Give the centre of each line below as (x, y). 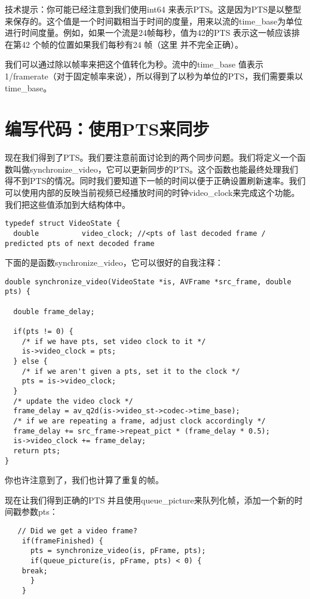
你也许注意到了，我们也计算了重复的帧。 (84, 480)
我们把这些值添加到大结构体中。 (67, 204)
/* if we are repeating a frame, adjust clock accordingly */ (139, 421)
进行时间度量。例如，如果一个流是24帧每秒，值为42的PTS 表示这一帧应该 (148, 33)
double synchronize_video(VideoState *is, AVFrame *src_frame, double (148, 282)
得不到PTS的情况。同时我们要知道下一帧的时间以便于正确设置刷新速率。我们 (155, 181)
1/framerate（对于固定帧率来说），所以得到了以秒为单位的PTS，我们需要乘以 (154, 76)
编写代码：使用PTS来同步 (107, 129)
